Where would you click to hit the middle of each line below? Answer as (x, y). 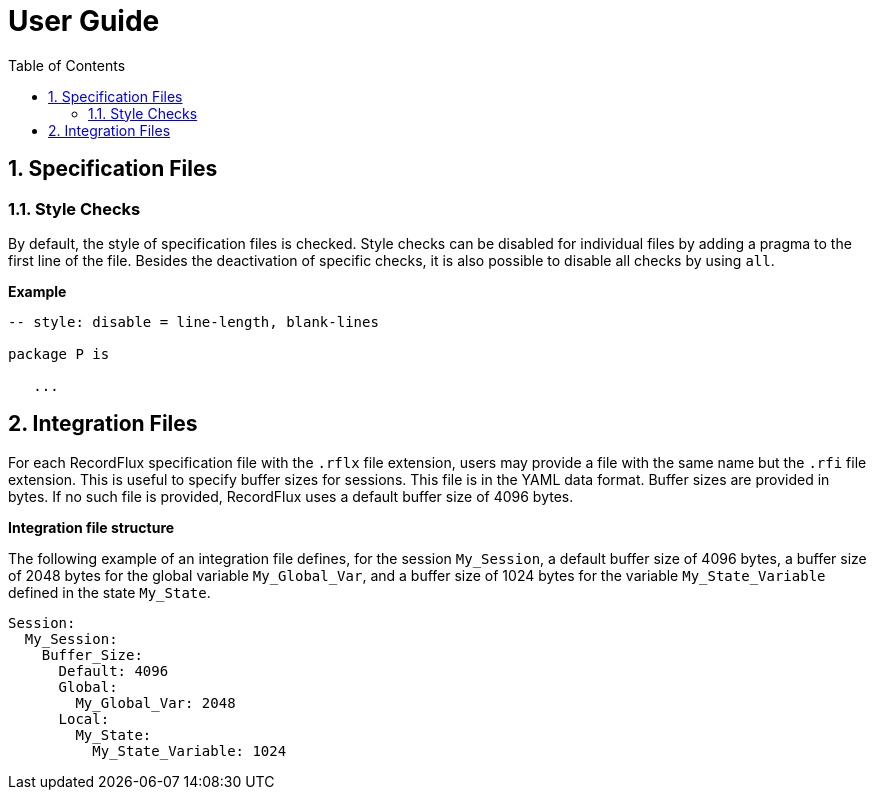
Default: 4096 (113, 670)
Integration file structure (91, 527)
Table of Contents (67, 65)
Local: (84, 718)
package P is (59, 353)
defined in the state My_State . (109, 592)
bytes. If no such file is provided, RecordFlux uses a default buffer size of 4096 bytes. (291, 496)
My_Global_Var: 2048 (155, 702)
